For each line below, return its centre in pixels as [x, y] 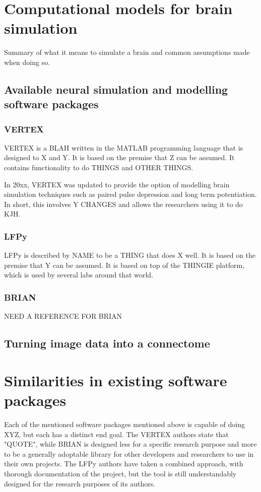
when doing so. [27, 62]
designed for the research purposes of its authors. [80, 483]
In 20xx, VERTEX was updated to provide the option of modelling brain [117, 184]
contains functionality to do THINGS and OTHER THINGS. [99, 167]
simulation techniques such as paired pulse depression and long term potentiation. [130, 194]
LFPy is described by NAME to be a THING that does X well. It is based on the [130, 255]
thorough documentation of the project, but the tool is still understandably [120, 473]
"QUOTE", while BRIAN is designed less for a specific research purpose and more [130, 444]
